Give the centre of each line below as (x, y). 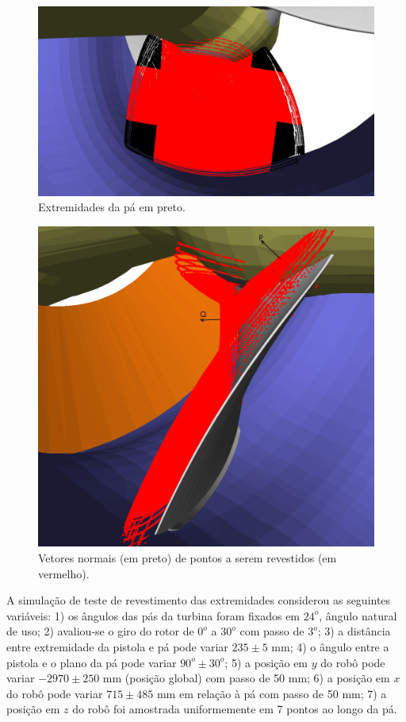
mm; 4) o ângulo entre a (330, 646)
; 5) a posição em (266, 662)
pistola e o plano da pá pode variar (92, 662)
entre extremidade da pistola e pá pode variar (117, 646)
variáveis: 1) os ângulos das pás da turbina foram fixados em (153, 615)
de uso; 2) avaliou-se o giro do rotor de (100, 631)
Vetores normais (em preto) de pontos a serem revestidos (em (188, 557)
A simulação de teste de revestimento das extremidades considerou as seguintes (199, 600)
